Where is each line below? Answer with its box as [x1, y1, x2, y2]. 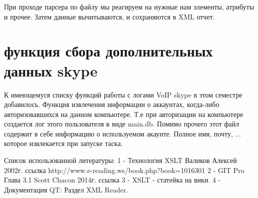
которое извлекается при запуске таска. [4, 138, 123, 148]
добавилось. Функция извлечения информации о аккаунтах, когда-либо [4, 99, 220, 109]
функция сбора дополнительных [4, 40, 213, 61]
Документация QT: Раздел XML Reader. [4, 184, 128, 194]
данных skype [4, 60, 98, 80]
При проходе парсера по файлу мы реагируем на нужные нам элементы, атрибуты [4, 1, 255, 11]
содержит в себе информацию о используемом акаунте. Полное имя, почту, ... [4, 128, 241, 138]
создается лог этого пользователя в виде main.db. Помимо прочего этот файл [4, 118, 240, 129]
